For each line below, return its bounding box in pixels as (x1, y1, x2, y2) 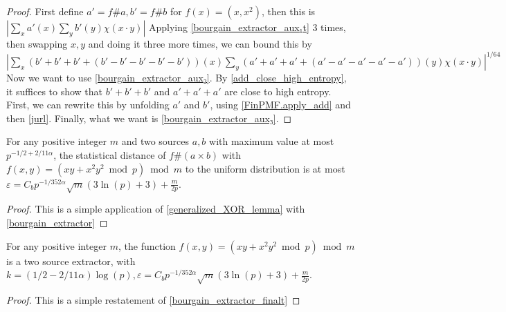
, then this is (261, 4, 316, 18)
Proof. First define (6, 4, 84, 18)
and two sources (121, 134, 190, 148)
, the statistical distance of (53, 148, 166, 162)
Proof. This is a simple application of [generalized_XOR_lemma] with (6, 202, 305, 216)
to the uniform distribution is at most (185, 161, 345, 175)
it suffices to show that (6, 84, 103, 98)
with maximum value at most (209, 134, 334, 148)
